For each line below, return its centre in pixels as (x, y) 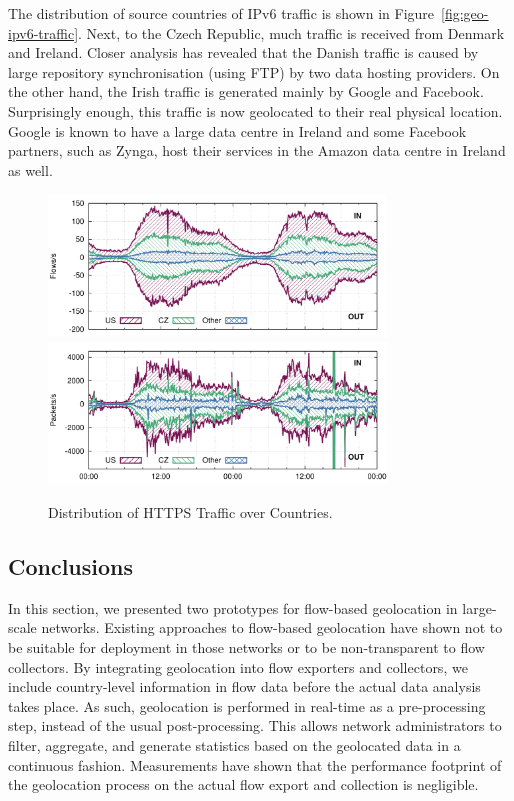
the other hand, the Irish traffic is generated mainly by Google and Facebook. (246, 91)
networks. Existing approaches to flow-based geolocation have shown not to (272, 627)
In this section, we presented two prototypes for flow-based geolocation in (233, 607)
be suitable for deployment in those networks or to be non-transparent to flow (246, 647)
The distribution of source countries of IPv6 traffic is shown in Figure (221, 13)
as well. (30, 169)
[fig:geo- (465, 13)
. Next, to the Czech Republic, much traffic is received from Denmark (291, 32)
